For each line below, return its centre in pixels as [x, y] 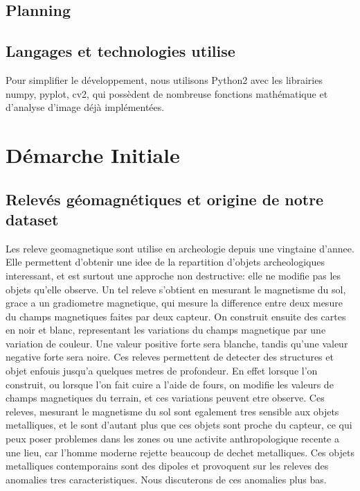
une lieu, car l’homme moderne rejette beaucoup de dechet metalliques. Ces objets [180, 452]
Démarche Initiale [93, 154]
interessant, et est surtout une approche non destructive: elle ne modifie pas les [173, 275]
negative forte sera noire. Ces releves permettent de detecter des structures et [170, 357]
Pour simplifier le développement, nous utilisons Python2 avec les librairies [164, 79]
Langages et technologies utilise [120, 51]
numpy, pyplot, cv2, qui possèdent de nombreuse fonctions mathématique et [167, 93]
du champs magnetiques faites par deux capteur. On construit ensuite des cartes [176, 316]
